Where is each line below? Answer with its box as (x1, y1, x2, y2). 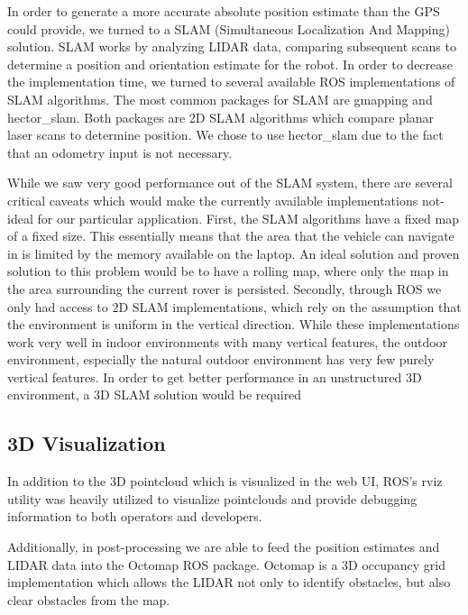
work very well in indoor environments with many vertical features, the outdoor (7, 332, 448, 351)
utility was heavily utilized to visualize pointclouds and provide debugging (7, 489, 418, 508)
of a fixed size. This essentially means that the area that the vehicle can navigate (7, 226, 454, 245)
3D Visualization (7, 429, 166, 457)
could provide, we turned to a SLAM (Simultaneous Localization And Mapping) (7, 19, 450, 38)
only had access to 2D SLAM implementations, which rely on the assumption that (7, 297, 462, 316)
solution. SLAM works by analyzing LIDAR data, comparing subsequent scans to (7, 37, 456, 56)
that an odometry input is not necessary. (7, 142, 233, 161)
